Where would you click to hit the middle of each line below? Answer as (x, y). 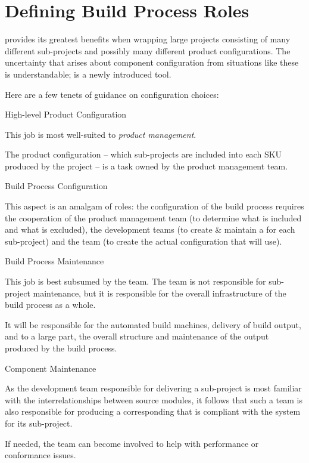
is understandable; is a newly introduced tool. (88, 74)
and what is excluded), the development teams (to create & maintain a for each (150, 229)
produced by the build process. (61, 348)
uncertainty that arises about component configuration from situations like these (152, 62)
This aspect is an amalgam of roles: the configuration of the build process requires (154, 206)
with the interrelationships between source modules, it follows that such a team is (154, 399)
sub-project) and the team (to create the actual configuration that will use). (143, 241)
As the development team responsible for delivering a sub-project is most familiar (153, 388)
